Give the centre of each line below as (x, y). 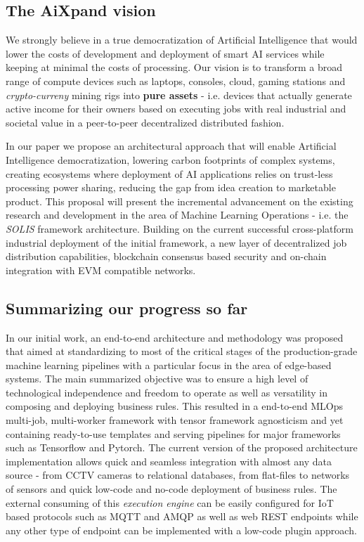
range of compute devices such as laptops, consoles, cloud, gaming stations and (176, 80)
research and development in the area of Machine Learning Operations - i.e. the (177, 215)
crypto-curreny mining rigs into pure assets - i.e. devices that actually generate (179, 95)
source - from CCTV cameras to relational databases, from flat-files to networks (178, 475)
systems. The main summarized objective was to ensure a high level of (157, 379)
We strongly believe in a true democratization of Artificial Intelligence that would (182, 40)
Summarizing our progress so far (127, 308)
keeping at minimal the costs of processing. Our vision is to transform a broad (174, 67)
